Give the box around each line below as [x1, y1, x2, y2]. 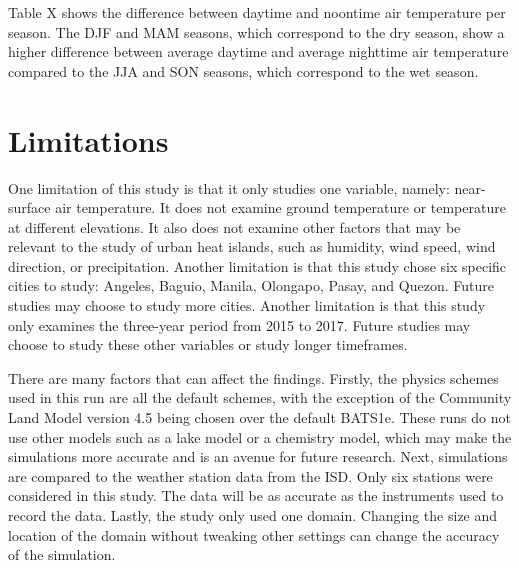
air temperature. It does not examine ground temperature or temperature [55, 197, 506, 218]
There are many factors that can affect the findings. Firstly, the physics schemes [8, 367, 499, 388]
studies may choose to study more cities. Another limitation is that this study [8, 295, 486, 316]
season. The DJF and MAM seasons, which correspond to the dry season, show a [8, 21, 505, 42]
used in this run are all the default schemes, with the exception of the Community [8, 387, 512, 408]
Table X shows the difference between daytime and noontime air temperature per [8, 2, 506, 22]
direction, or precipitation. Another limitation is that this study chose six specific [8, 255, 507, 276]
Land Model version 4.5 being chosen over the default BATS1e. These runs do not [8, 407, 511, 428]
